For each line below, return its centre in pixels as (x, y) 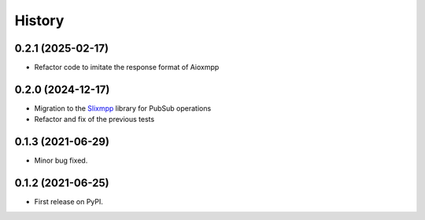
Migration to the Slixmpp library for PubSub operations (123, 108)
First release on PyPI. (69, 202)
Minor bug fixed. (61, 160)
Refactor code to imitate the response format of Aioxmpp (127, 68)
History (39, 20)
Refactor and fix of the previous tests (94, 119)
